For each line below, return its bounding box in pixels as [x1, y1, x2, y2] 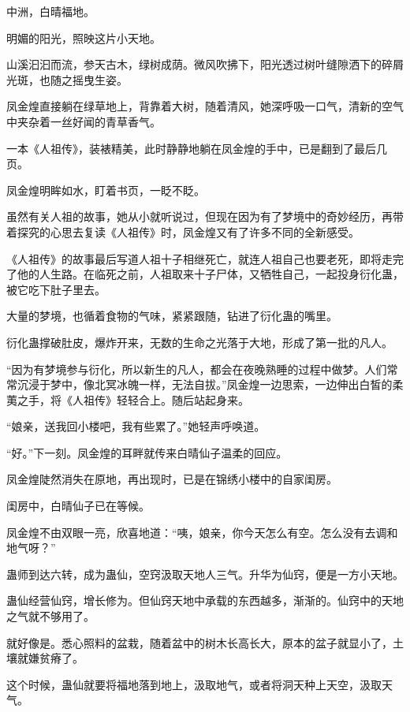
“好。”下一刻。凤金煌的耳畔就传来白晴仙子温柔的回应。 [6, 444, 288, 460]
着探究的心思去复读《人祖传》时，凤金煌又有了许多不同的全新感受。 [6, 223, 360, 240]
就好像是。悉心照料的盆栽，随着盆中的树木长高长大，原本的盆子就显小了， [6, 634, 393, 650]
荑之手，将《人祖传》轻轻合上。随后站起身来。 [6, 391, 249, 408]
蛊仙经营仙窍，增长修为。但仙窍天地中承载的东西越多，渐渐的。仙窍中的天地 [6, 592, 404, 609]
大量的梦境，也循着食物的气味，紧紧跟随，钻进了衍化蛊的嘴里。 [6, 308, 337, 324]
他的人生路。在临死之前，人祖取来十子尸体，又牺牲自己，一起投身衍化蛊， [17, 266, 404, 282]
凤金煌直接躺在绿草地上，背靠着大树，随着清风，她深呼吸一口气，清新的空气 [6, 98, 404, 114]
